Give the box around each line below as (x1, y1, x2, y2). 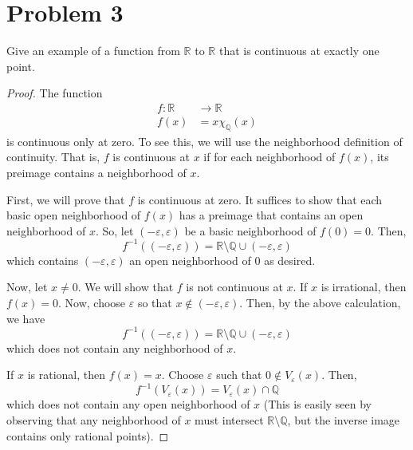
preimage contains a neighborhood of (6, 164, 187, 180)
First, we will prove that (6, 191, 125, 207)
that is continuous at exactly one (218, 42, 380, 59)
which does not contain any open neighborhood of (6, 396, 250, 412)
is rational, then (27, 366, 106, 383)
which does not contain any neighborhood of (6, 339, 223, 356)
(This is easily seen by (263, 396, 372, 412)
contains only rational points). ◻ (6, 427, 169, 444)
